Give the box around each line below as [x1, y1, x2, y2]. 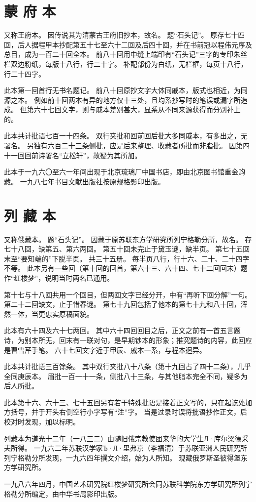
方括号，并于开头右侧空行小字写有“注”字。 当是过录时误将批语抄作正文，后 [4, 407, 247, 417]
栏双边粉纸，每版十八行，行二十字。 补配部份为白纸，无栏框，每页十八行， [4, 58, 248, 69]
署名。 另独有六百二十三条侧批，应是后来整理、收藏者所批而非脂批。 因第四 [4, 140, 250, 151]
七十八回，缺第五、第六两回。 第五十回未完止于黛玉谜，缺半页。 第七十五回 [4, 244, 250, 254]
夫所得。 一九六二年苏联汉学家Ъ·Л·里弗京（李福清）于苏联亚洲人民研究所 [4, 443, 247, 453]
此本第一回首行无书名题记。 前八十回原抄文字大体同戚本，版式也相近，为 [4, 85, 241, 95]
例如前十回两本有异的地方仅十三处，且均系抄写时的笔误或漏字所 [33, 94, 241, 105]
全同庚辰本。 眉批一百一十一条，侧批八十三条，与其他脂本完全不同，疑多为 [4, 371, 248, 381]
